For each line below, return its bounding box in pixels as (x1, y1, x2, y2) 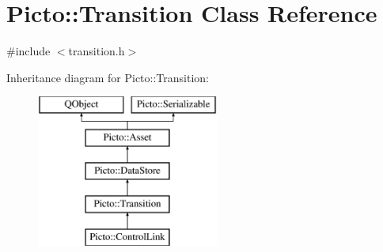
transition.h (68, 43, 125, 59)
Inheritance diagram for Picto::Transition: (6, 69, 209, 85)
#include (6, 43, 51, 59)
